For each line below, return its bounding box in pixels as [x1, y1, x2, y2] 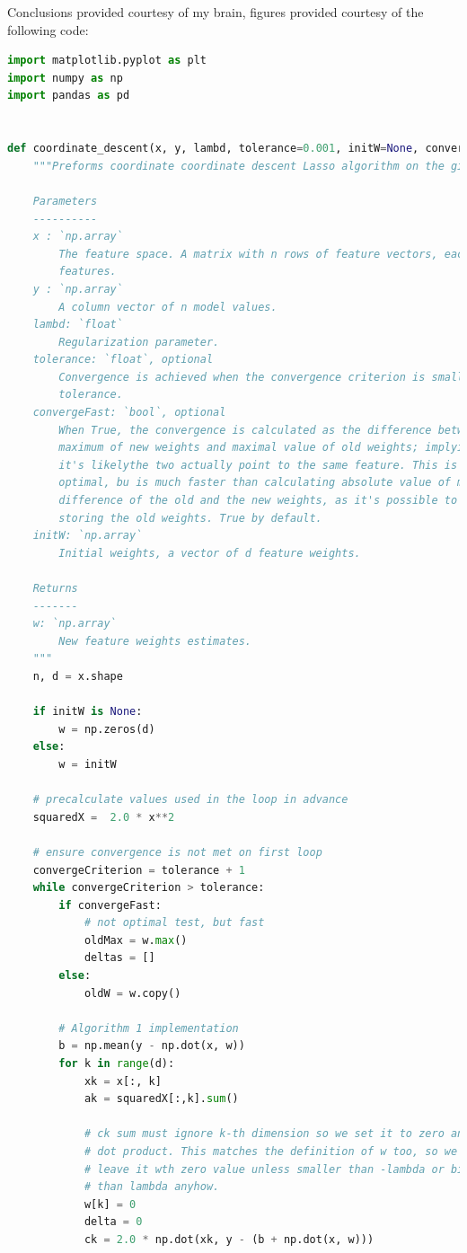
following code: [7, 20, 89, 39]
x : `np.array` [32, 230, 123, 243]
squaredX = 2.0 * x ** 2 [32, 810, 175, 824]
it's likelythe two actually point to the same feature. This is [58, 458, 458, 472]
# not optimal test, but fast [84, 916, 265, 930]
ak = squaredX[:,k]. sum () [84, 1092, 239, 1106]
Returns [32, 582, 78, 595]
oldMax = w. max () [84, 933, 188, 947]
